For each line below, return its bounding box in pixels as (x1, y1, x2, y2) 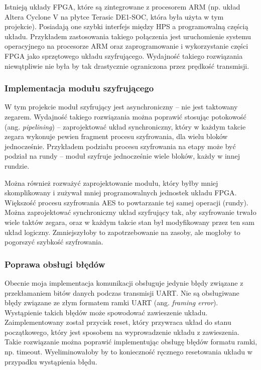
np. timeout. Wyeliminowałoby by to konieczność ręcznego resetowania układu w (5, 346, 252, 357)
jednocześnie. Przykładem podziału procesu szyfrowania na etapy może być (5, 141, 236, 151)
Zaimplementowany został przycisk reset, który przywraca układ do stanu (5, 317, 231, 327)
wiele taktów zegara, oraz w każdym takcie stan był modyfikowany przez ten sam (5, 216, 255, 227)
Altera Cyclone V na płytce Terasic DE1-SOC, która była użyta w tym (5, 11, 224, 22)
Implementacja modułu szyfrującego (5, 82, 154, 94)
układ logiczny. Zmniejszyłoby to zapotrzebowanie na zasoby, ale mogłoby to (5, 226, 240, 237)
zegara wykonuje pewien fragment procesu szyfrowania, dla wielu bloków (5, 131, 228, 142)
